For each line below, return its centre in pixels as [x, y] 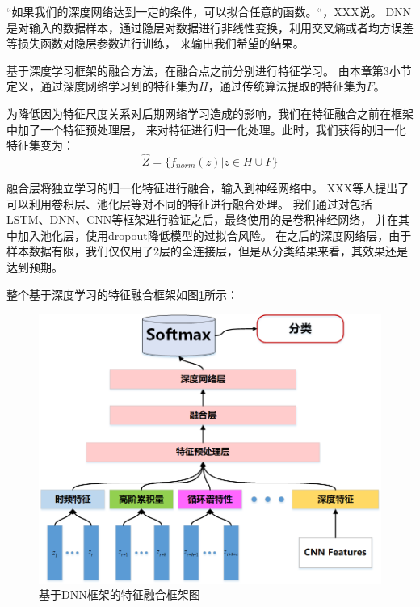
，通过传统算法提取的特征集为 [287, 86]
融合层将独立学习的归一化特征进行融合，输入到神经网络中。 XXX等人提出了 [208, 187]
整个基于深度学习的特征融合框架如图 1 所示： [122, 294]
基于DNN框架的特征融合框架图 [120, 594]
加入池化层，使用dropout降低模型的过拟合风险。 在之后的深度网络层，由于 [214, 235]
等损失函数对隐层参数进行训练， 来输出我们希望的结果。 [155, 43]
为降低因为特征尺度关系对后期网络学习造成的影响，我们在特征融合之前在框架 [210, 113]
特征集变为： [40, 145]
